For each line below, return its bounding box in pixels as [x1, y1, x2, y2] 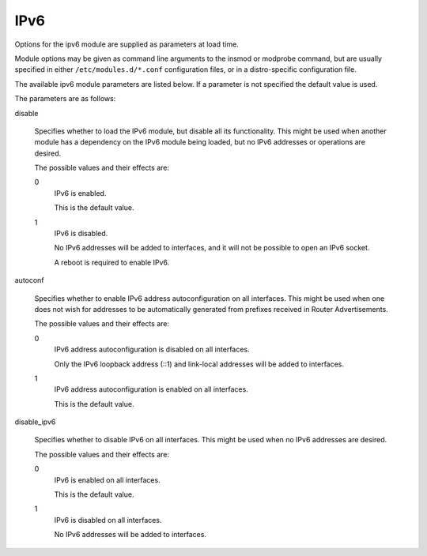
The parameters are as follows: [14, 94, 116, 103]
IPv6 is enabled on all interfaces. [54, 475, 161, 485]
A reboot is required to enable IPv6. [54, 257, 170, 267]
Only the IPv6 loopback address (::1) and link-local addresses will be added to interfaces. [54, 359, 344, 369]
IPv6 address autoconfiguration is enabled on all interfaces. [54, 385, 248, 394]
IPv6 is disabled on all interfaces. [54, 515, 162, 524]
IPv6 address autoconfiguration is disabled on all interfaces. [54, 344, 250, 355]
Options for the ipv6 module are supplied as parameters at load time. [14, 39, 239, 49]
